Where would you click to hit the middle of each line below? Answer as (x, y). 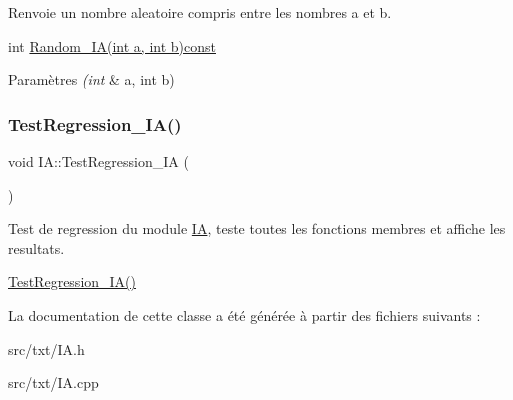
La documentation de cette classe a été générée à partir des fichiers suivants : (244, 314)
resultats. (36, 247)
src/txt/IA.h (46, 348)
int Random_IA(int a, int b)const (112, 45)
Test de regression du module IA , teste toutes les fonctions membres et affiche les (257, 228)
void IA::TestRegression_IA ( (98, 161)
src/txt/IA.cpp (53, 382)
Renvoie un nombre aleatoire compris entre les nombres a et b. (200, 12)
